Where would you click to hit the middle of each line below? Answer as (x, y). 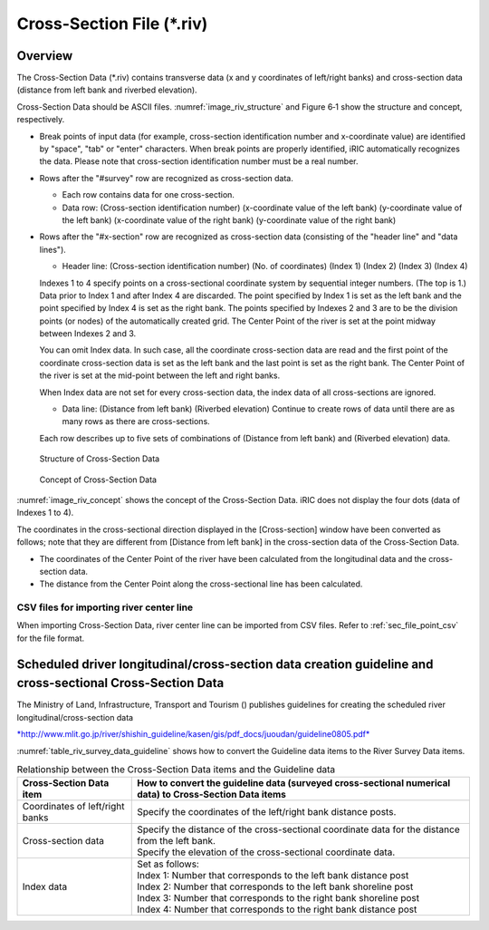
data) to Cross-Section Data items (212, 795)
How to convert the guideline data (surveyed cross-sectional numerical (294, 783)
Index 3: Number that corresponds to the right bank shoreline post (278, 898)
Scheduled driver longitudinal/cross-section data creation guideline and (225, 664)
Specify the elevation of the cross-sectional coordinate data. (266, 852)
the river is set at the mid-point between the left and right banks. (160, 375)
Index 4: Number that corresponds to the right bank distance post (277, 909)
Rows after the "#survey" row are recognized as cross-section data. (166, 178)
